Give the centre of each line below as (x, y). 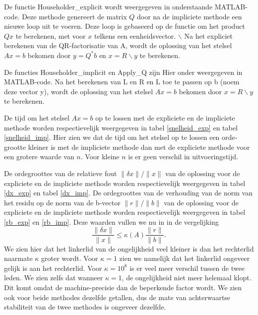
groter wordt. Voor (70, 258)
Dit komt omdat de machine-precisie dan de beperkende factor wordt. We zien (123, 287)
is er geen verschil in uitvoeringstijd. (183, 157)
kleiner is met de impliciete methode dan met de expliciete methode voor (139, 147)
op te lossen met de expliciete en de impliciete (165, 117)
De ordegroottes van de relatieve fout (61, 173)
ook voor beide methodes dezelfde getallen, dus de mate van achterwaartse (117, 297)
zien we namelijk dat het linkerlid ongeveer (185, 258)
